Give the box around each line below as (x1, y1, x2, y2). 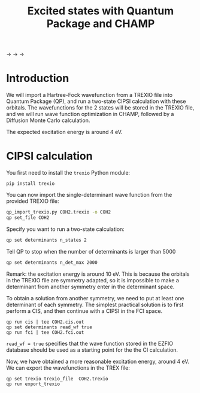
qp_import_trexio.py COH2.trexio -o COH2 (6, 209, 111, 215)
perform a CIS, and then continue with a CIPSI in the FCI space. (6, 307, 163, 315)
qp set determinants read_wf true (6, 324, 93, 330)
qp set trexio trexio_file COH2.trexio (6, 376, 109, 382)
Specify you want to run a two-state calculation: (6, 226, 125, 233)
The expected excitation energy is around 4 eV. (6, 129, 123, 136)
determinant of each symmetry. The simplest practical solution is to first (6, 301, 184, 308)
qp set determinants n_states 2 (6, 237, 87, 243)
